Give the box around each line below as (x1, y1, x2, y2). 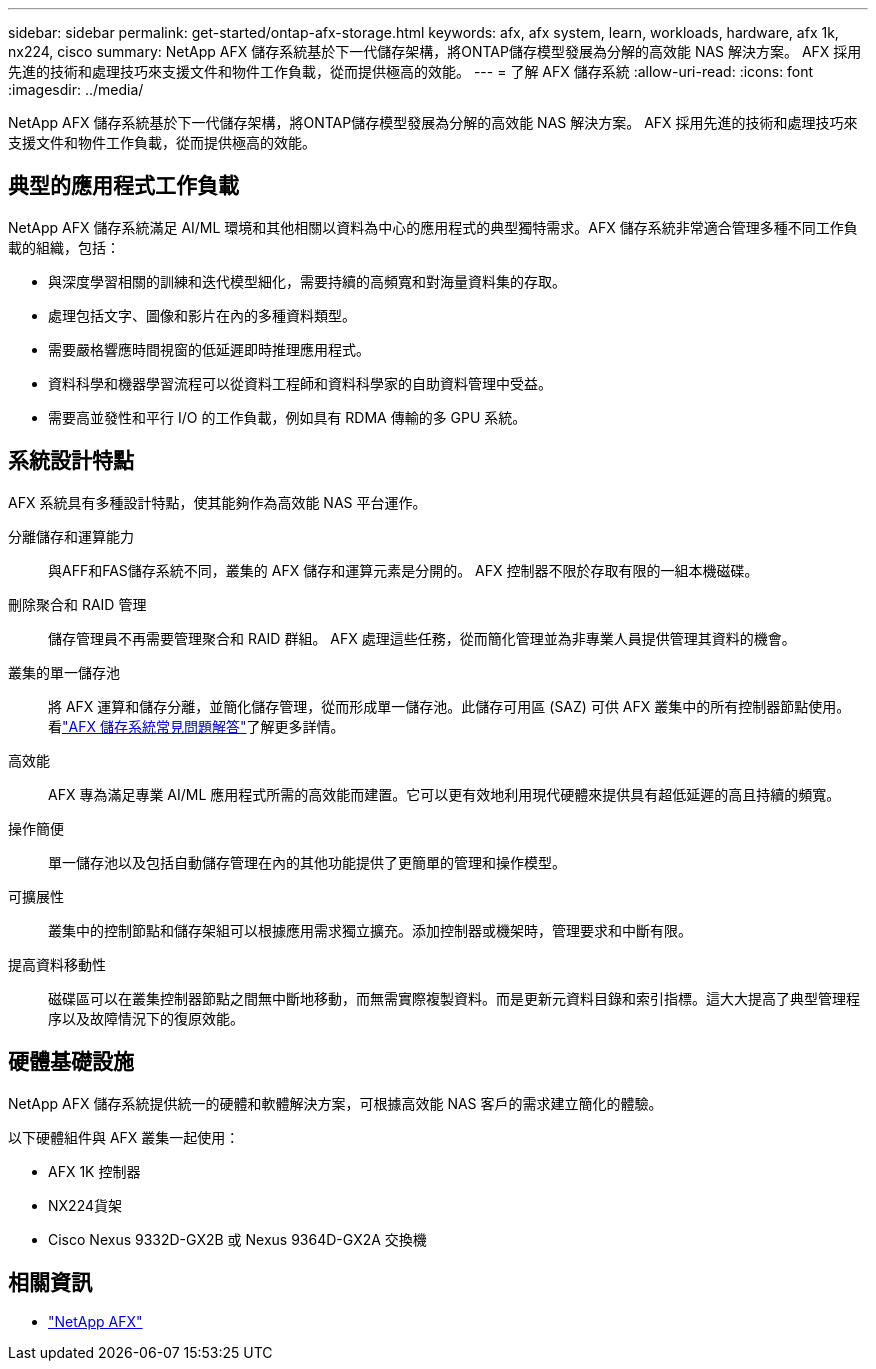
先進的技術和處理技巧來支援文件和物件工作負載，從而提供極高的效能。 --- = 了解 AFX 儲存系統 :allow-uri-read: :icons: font (8, 63, 814, 80)
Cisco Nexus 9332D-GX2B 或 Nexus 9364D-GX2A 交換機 (48, 1230, 427, 1248)
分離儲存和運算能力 (8, 527, 134, 545)
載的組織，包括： (8, 238, 120, 256)
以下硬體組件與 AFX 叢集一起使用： (8, 1128, 240, 1146)
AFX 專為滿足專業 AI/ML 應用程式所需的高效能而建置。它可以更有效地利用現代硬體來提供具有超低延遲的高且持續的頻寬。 (48, 785, 841, 803)
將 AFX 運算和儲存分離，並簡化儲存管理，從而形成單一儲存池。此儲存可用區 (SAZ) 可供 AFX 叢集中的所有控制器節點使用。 (48, 697, 851, 715)
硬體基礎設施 (8, 1049, 134, 1075)
